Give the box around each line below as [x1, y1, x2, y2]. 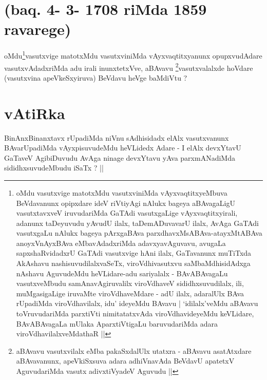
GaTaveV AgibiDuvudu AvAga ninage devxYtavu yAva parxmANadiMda [4, 152, 235, 163]
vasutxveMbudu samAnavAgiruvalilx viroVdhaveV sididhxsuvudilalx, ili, [16, 278, 244, 289]
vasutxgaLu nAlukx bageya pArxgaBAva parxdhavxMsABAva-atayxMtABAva [16, 227, 262, 238]
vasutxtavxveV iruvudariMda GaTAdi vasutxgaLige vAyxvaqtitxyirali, [16, 207, 238, 218]
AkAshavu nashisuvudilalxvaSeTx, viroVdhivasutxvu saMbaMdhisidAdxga [16, 258, 251, 269]
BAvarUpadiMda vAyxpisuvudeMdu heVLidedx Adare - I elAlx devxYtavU [4, 142, 241, 153]
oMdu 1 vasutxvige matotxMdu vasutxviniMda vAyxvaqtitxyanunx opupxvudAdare [4, 49, 262, 61]
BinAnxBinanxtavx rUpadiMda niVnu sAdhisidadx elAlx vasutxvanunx [4, 132, 229, 143]
